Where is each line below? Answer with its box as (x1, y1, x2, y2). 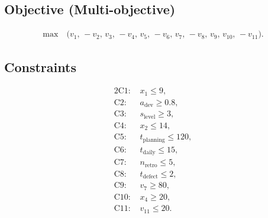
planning (143, 136, 165, 143)
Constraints (4, 57, 76, 76)
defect (143, 174, 158, 180)
